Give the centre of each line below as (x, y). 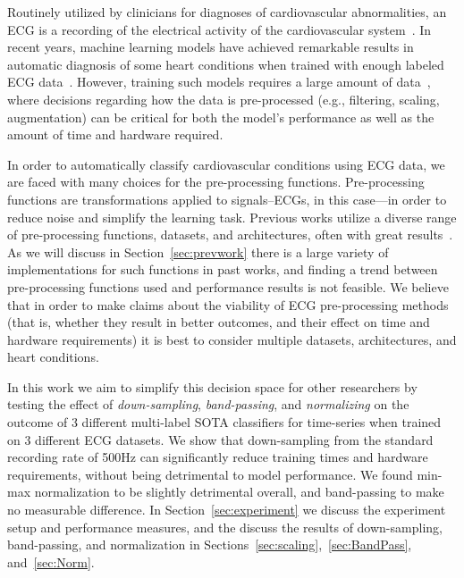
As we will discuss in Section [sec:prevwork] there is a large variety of (198, 251)
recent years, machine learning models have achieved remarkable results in (211, 47)
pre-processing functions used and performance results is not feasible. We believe (228, 286)
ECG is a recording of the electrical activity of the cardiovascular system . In (219, 29)
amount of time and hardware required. (115, 134)
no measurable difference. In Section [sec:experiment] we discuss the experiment (227, 510)
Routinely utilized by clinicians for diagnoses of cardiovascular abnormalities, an (227, 12)
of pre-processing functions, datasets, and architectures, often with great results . (230, 235)
